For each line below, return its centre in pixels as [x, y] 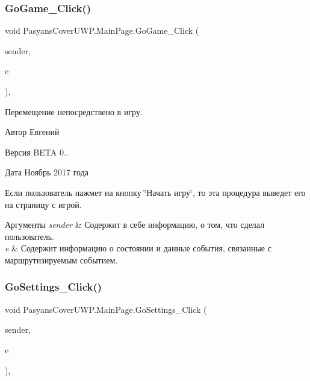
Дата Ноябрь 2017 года [47, 172]
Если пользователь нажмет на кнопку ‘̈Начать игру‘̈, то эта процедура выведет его [155, 192]
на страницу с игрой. [43, 204]
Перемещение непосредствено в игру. [74, 111]
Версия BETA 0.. [37, 152]
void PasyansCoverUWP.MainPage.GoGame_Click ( [102, 30]
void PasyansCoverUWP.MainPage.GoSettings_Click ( [106, 309]
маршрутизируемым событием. [61, 260]
